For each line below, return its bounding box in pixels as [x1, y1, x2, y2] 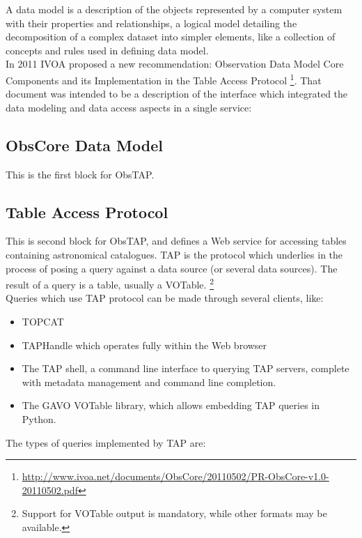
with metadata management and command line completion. [22, 374, 276, 389]
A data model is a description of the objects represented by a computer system [6, 2, 343, 16]
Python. [22, 412, 56, 426]
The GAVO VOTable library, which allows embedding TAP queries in [22, 398, 320, 413]
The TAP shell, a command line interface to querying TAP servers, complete [22, 361, 349, 376]
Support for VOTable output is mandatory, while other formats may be [22, 506, 327, 521]
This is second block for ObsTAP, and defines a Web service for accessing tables [6, 233, 347, 248]
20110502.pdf [22, 482, 78, 497]
